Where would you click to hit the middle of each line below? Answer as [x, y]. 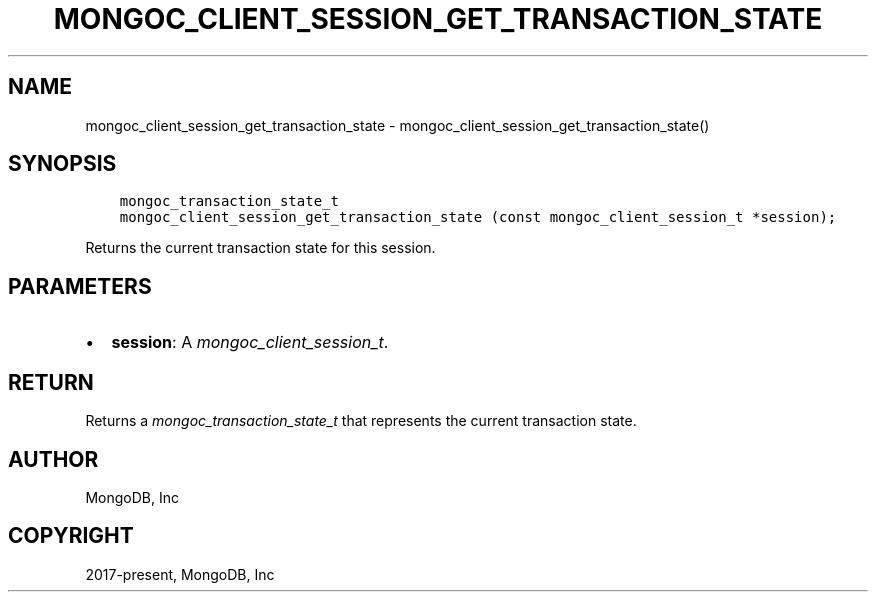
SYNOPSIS [62, 164]
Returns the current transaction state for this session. [260, 248]
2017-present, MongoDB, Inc [180, 574]
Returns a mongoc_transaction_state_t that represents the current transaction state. [361, 421]
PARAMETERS [80, 286]
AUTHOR [53, 459]
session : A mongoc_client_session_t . [250, 342]
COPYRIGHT [71, 536]
